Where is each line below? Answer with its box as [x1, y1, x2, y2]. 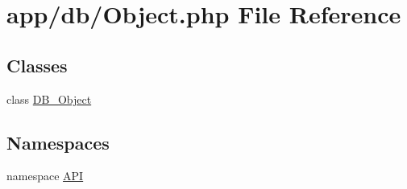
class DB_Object [6, 90, 92, 107]
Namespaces [6, 129, 110, 154]
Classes [6, 52, 68, 77]
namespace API [6, 167, 84, 184]
